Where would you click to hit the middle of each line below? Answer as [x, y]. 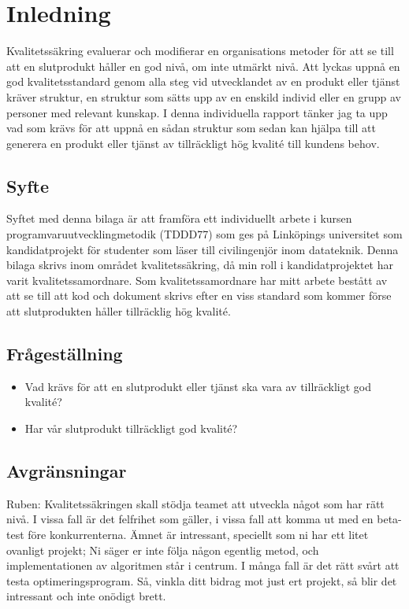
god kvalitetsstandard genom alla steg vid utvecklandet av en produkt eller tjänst [203, 81]
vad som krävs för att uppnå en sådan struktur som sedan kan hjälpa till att [191, 128]
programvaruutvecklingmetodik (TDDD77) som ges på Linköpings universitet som [204, 234]
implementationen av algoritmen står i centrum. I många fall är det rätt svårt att [203, 565]
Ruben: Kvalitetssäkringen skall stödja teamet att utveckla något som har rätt [195, 503]
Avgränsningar [67, 471]
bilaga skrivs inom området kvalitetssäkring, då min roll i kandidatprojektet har [200, 265]
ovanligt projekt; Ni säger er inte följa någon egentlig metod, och [163, 550]
